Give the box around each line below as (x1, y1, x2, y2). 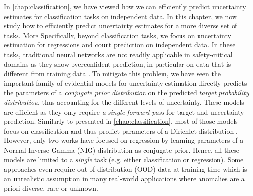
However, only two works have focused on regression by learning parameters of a (4, 135, 244, 145)
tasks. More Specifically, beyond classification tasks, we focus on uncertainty (4, 30, 231, 40)
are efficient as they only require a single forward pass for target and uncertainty (4, 106, 244, 117)
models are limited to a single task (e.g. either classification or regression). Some (4, 154, 244, 164)
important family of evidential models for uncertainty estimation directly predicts (4, 78, 247, 88)
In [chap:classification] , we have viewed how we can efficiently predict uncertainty (4, 1, 246, 11)
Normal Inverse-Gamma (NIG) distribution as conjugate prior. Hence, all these (4, 144, 240, 155)
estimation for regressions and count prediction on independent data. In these (4, 39, 235, 50)
